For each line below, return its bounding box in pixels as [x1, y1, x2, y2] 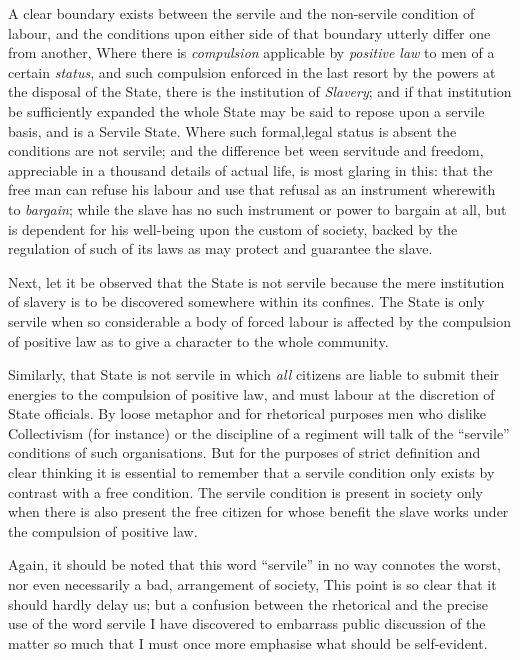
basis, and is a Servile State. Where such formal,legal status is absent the [8, 120, 457, 141]
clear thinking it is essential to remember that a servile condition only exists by [8, 462, 495, 483]
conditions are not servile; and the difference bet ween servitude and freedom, [8, 140, 484, 161]
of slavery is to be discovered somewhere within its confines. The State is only [8, 291, 485, 312]
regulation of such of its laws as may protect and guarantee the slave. [8, 238, 433, 259]
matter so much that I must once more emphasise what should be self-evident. [8, 632, 488, 653]
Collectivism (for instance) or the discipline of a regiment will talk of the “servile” [8, 422, 510, 443]
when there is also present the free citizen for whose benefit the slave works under [8, 501, 509, 522]
